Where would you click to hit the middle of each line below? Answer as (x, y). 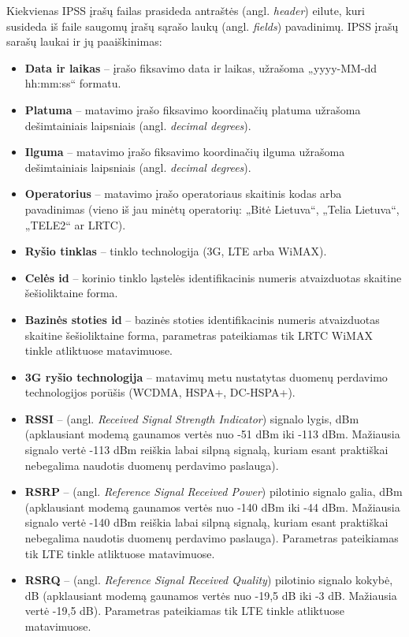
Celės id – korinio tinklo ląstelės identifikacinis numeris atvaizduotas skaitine (213, 277)
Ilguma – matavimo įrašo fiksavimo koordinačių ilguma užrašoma (185, 152)
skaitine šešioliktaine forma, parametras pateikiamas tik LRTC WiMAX (199, 335)
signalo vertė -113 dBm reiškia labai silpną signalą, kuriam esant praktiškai (206, 450)
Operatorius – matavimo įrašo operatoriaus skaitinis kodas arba (183, 194)
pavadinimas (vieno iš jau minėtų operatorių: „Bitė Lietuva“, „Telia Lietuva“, (212, 209)
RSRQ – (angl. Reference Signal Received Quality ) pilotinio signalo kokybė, (209, 580)
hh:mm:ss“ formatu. (73, 83)
